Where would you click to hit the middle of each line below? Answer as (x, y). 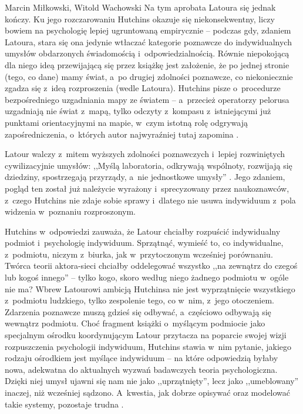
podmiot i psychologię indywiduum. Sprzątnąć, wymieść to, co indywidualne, (144, 243)
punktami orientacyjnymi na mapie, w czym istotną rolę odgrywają (126, 122)
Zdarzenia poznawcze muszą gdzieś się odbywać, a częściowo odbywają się (138, 311)
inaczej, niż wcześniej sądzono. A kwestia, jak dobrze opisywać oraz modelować (148, 392)
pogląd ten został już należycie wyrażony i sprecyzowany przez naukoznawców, (147, 188)
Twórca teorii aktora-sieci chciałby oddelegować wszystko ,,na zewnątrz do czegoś (151, 266)
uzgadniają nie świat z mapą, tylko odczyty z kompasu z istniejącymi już (138, 111)
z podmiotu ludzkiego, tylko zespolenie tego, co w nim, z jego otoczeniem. (139, 300)
